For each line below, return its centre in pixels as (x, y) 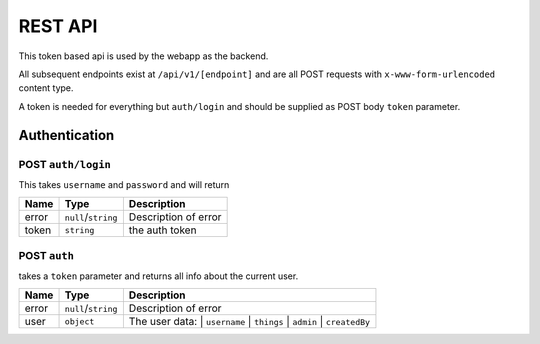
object (79, 321)
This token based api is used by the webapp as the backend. (143, 56)
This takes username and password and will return (124, 184)
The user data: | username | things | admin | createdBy (249, 322)
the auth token (162, 230)
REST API (58, 26)
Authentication (66, 135)
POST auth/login (65, 164)
